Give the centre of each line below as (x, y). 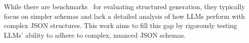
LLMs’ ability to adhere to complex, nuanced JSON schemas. (95, 35)
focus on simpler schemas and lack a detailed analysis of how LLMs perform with (124, 16)
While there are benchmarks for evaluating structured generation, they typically (124, 6)
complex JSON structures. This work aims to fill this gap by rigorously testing (121, 25)
